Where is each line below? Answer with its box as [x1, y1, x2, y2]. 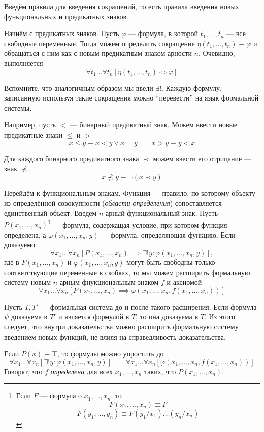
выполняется [4, 57, 43, 68]
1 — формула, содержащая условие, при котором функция [48, 218, 227, 230]
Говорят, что [4, 365, 43, 376]
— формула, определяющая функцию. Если [101, 229, 236, 240]
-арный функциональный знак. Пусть [103, 207, 218, 218]
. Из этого [204, 311, 236, 322]
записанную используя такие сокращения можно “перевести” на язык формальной [4, 92, 259, 103]
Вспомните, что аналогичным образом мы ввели [4, 82, 153, 93]
